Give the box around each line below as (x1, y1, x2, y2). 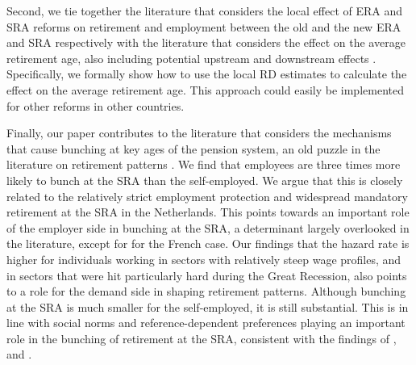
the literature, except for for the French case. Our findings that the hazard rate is (6, 235, 410, 252)
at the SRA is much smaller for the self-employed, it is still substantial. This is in (6, 298, 409, 315)
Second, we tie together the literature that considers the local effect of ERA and (6, 2, 403, 19)
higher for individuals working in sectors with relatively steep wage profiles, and (6, 250, 401, 267)
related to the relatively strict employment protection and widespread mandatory (6, 187, 408, 204)
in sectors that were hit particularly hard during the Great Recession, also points (6, 266, 407, 283)
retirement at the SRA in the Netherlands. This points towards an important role (6, 203, 410, 220)
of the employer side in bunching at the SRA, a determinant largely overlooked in (6, 219, 410, 236)
